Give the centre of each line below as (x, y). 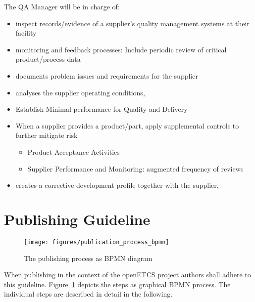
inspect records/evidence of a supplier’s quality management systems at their (132, 23)
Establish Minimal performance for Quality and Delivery (102, 109)
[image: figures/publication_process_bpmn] (97, 242)
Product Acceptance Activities (74, 151)
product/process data (48, 59)
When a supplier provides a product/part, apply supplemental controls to (127, 125)
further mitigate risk (47, 135)
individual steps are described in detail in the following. (88, 294)
